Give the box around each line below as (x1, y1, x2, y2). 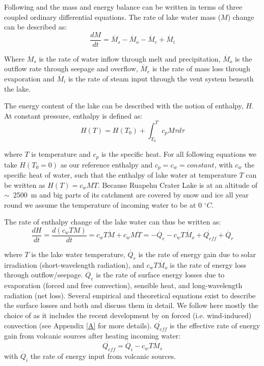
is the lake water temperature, (31, 249, 125, 260)
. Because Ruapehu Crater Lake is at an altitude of (97, 179, 257, 190)
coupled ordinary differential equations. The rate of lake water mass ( (4, 11, 221, 22)
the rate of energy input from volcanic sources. (30, 351, 176, 361)
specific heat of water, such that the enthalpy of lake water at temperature (4, 170, 237, 180)
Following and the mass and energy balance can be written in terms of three (4, 2, 243, 12)
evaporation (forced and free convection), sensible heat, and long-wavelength (4, 280, 243, 291)
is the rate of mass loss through (152, 63, 251, 74)
